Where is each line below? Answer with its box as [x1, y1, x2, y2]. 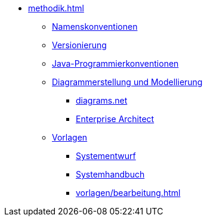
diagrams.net [76, 95, 128, 105]
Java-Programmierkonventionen [52, 58, 179, 69]
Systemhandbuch [76, 169, 145, 179]
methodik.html [28, 3, 84, 13]
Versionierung [52, 40, 107, 50]
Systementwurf [76, 151, 136, 161]
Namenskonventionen [52, 21, 138, 32]
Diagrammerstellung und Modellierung [52, 77, 203, 87]
